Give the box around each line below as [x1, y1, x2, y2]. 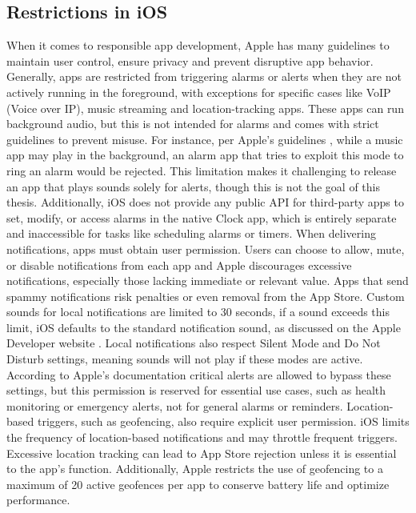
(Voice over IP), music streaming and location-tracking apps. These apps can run [6, 99, 404, 116]
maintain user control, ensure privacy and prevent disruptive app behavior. [6, 52, 374, 69]
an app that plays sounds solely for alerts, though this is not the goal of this [6, 178, 380, 194]
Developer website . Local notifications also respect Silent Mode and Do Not [6, 335, 381, 351]
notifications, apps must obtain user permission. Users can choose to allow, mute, [6, 240, 405, 257]
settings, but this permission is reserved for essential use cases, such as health [6, 382, 386, 399]
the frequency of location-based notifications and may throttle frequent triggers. [6, 429, 398, 446]
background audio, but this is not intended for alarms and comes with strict [6, 115, 379, 132]
